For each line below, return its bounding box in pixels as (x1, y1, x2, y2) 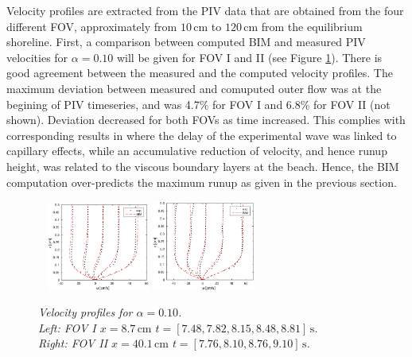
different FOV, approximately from (6, 17, 177, 34)
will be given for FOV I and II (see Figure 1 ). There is (116, 49, 383, 65)
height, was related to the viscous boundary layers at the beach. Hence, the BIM (6, 157, 399, 174)
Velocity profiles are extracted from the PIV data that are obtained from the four (6, 2, 404, 18)
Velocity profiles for (38, 304, 133, 320)
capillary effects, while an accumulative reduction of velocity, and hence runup (6, 142, 387, 159)
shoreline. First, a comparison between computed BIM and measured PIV (6, 33, 366, 50)
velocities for (6, 49, 68, 65)
